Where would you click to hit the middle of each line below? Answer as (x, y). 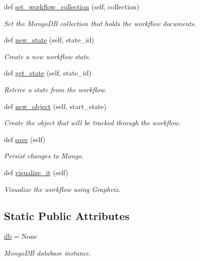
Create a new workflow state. (48, 56)
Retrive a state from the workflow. (55, 89)
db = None (21, 236)
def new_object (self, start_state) (55, 106)
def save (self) (25, 139)
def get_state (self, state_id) (48, 73)
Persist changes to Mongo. (44, 156)
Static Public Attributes (67, 215)
